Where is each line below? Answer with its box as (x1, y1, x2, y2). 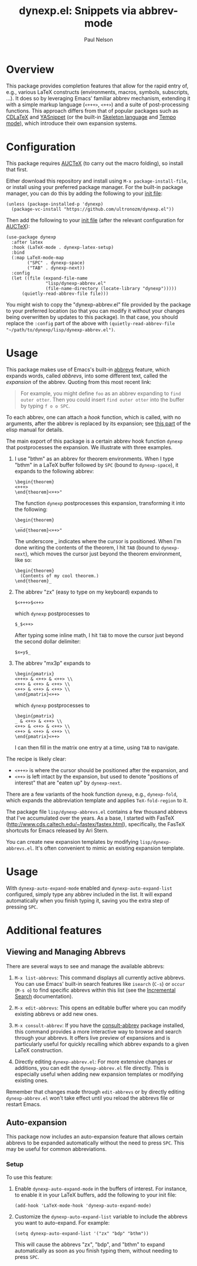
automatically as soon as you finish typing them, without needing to (14, 1247, 178, 1254)
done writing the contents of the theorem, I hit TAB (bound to (14, 544, 160, 551)
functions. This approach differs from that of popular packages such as (6, 107, 179, 114)
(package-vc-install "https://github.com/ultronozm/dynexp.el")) (11, 206, 175, 212)
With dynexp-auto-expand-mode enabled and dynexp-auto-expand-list (6, 884, 172, 891)
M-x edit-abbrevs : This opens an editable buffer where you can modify (14, 1004, 186, 1011)
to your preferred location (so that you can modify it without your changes (6, 307, 185, 314)
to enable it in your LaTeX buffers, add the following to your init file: (14, 1191, 177, 1198)
